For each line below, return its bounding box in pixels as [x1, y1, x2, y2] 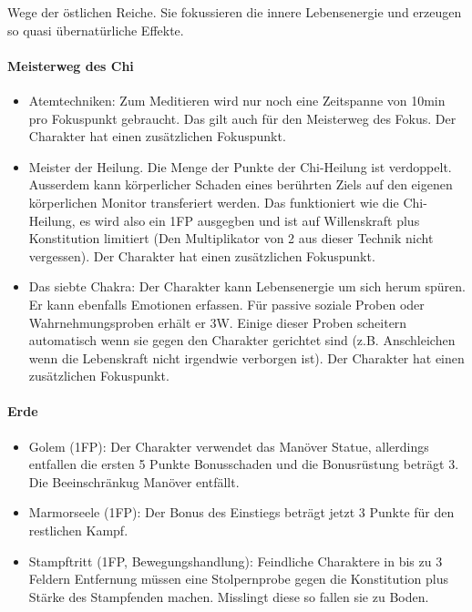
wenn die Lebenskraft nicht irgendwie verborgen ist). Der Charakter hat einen [28, 348, 465, 367]
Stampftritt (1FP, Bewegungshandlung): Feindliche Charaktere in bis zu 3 [28, 551, 443, 570]
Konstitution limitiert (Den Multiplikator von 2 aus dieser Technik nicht [28, 229, 434, 248]
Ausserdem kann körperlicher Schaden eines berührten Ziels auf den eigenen [28, 175, 453, 194]
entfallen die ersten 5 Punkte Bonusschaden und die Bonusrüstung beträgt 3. [28, 454, 459, 474]
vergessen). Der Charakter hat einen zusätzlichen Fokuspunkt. [28, 246, 375, 265]
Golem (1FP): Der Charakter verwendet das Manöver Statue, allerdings [28, 436, 429, 455]
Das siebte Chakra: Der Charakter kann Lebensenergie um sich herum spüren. [28, 277, 466, 296]
